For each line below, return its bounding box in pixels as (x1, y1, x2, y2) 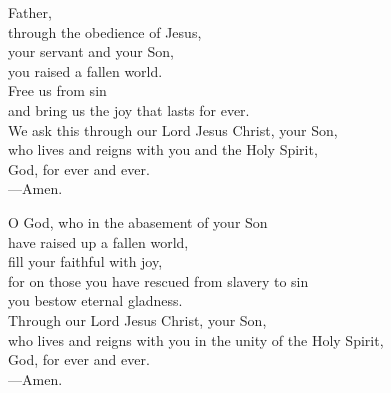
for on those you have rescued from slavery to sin (8, 270, 309, 291)
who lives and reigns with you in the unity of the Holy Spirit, (8, 329, 384, 350)
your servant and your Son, (8, 41, 174, 62)
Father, (8, 2, 52, 22)
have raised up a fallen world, (8, 231, 189, 252)
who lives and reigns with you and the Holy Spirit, (8, 139, 318, 160)
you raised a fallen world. (8, 60, 163, 81)
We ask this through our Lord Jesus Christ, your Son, (8, 119, 338, 140)
